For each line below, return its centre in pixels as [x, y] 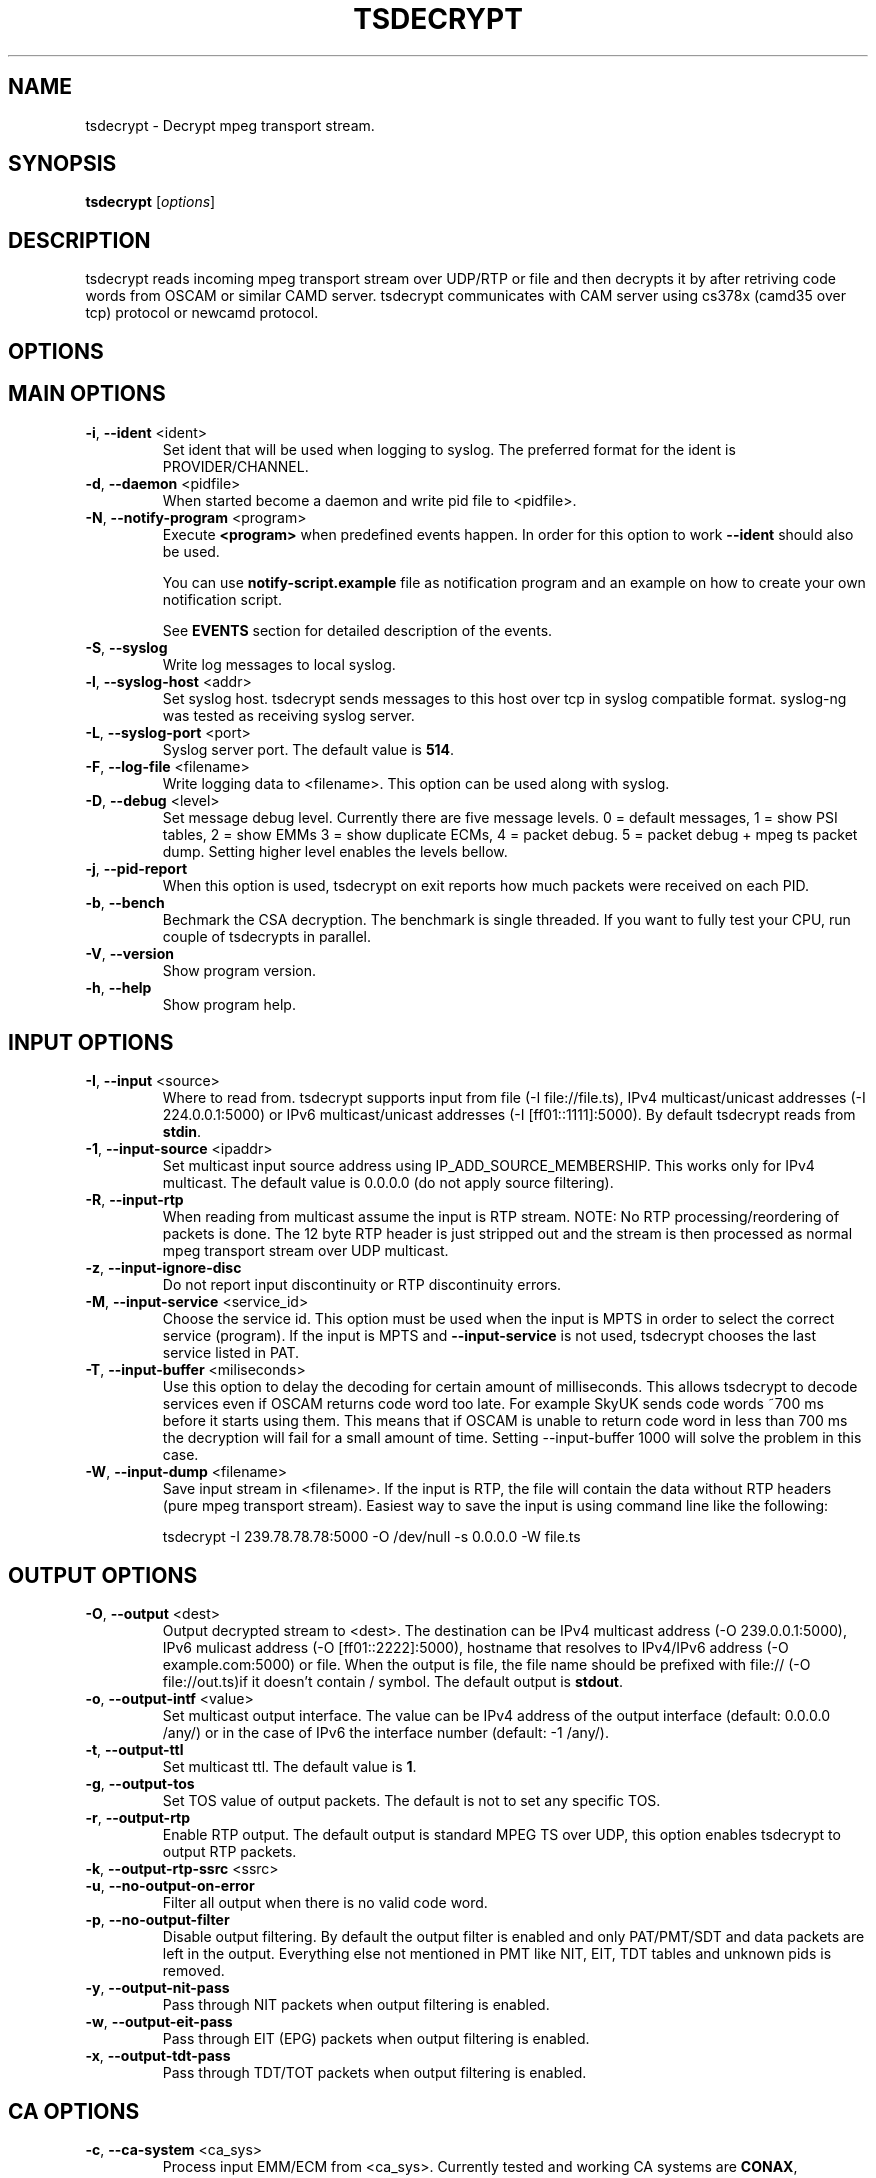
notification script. [222, 599]
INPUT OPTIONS [91, 1042]
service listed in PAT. [231, 1353]
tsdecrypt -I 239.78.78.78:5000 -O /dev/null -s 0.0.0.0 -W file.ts [371, 1537]
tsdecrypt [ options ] [150, 202]
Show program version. [239, 970]
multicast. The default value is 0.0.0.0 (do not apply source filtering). [388, 1183]
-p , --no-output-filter [157, 1920]
